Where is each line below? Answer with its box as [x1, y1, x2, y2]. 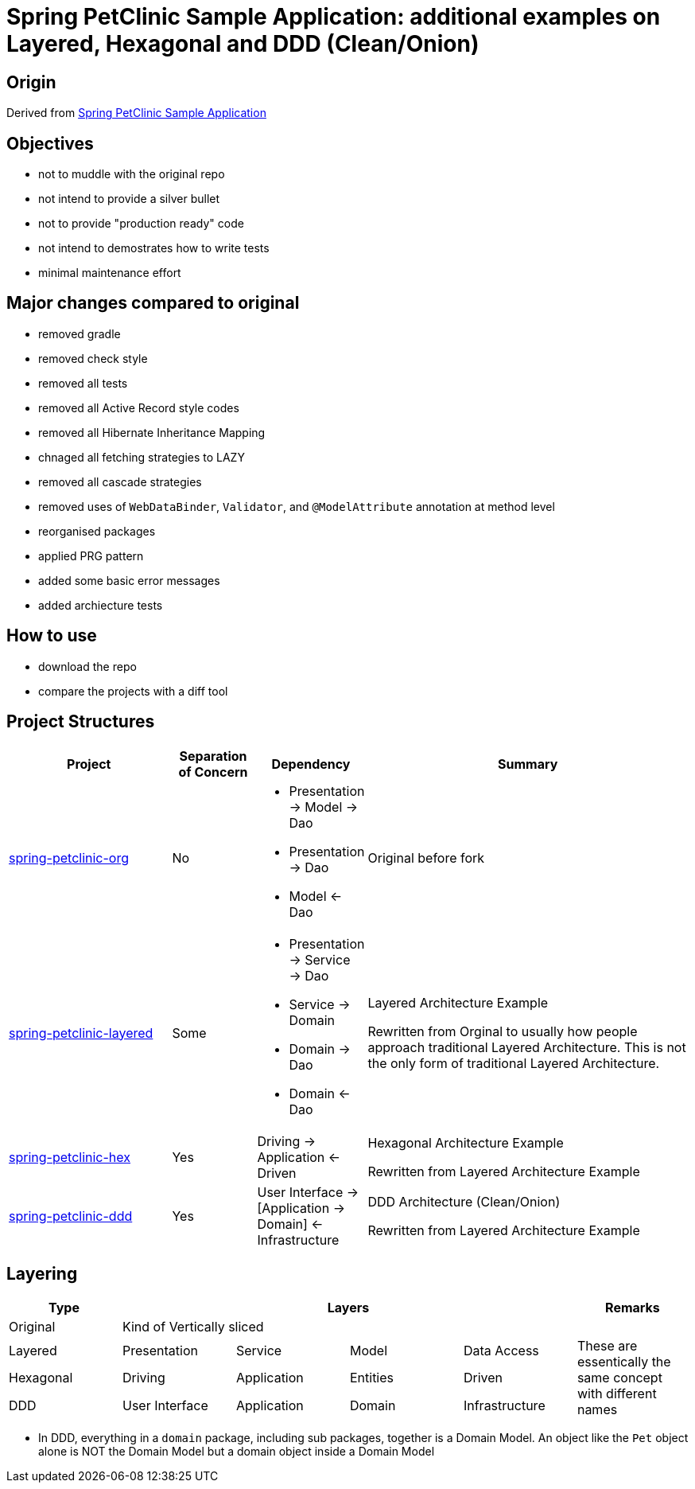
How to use [6, 626, 97, 646]
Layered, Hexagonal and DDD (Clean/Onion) [6, 30, 480, 57]
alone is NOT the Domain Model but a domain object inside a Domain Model [38, 1444, 435, 1459]
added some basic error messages [38, 573, 220, 587]
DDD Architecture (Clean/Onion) [367, 1193, 561, 1210]
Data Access [463, 1342, 539, 1358]
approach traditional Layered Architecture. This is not [367, 1039, 686, 1055]
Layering [6, 1263, 78, 1284]
